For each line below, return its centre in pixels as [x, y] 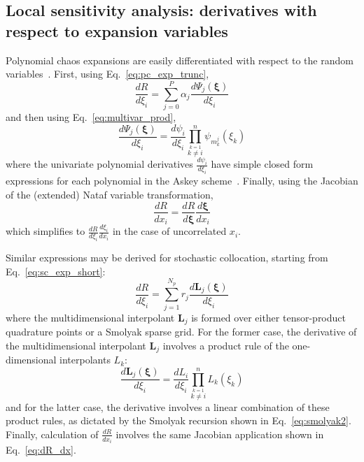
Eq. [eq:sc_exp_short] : [56, 271]
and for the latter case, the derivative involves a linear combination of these [168, 406]
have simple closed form [262, 164]
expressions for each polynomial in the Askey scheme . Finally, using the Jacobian [182, 181]
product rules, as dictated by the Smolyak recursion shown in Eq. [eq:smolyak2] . [178, 420]
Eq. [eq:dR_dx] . [41, 450]
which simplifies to [45, 231]
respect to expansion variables [117, 30]
